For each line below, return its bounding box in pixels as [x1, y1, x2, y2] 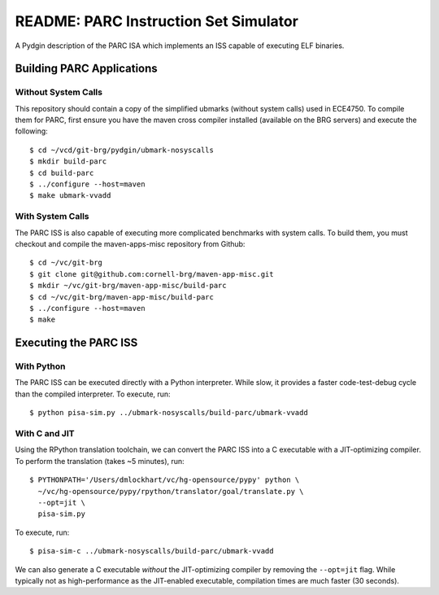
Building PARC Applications [15, 62, 158, 76]
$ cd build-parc [29, 168, 94, 177]
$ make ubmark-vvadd [29, 191, 111, 200]
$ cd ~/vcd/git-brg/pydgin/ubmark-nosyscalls [29, 145, 215, 155]
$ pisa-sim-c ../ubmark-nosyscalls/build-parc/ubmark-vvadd [29, 546, 274, 556]
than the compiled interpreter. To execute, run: [15, 389, 171, 399]
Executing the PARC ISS [15, 336, 138, 350]
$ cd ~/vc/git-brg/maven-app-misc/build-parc [29, 292, 215, 301]
